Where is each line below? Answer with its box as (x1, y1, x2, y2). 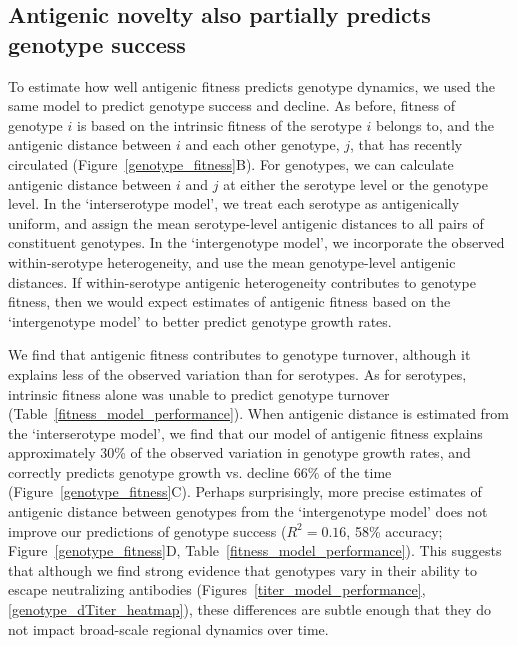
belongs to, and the (375, 114, 494, 135)
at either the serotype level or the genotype (223, 173, 488, 194)
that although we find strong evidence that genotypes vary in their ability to (8, 559, 477, 580)
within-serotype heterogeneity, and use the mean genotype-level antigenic (8, 251, 456, 272)
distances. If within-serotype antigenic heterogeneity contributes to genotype (8, 271, 476, 292)
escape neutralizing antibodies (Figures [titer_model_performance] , (8, 579, 426, 600)
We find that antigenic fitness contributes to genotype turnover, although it (8, 344, 471, 365)
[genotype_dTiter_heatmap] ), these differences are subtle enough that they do (8, 599, 491, 620)
